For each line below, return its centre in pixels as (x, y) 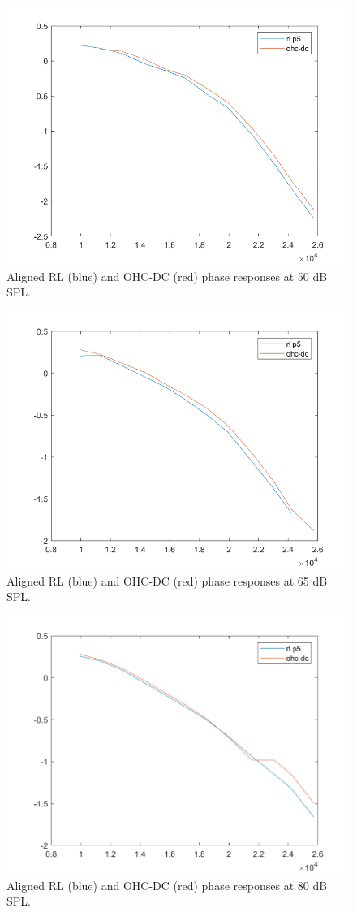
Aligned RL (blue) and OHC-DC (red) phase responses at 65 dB (167, 580)
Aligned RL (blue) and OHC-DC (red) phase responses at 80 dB (167, 885)
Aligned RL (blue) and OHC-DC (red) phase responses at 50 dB (167, 276)
